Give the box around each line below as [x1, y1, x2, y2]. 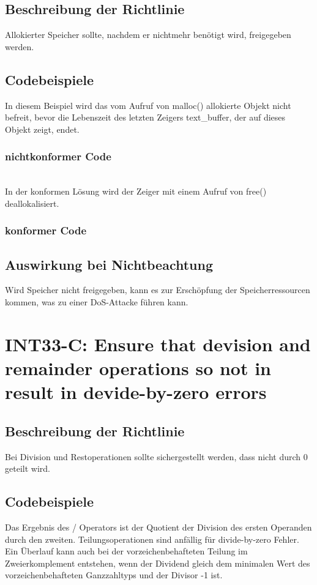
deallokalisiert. [5, 196, 59, 209]
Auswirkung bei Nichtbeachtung [5, 255, 214, 274]
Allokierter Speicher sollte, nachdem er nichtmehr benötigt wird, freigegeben [5, 28, 291, 41]
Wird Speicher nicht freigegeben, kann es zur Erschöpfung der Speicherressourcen [5, 283, 310, 296]
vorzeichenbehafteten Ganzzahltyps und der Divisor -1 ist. [5, 568, 223, 581]
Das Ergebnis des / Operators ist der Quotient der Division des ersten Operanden [5, 520, 312, 533]
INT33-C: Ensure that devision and [5, 331, 311, 356]
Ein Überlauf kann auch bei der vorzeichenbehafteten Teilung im [5, 545, 248, 557]
